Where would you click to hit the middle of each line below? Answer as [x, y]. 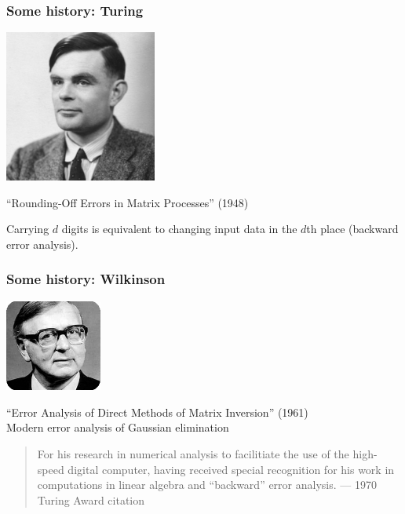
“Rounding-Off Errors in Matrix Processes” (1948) [128, 202]
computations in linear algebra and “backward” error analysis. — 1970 [207, 485]
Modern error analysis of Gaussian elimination [118, 427]
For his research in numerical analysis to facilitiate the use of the [193, 453]
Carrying [28, 229]
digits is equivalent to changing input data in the [179, 229]
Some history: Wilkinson [86, 279]
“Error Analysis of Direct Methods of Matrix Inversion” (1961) [157, 412]
